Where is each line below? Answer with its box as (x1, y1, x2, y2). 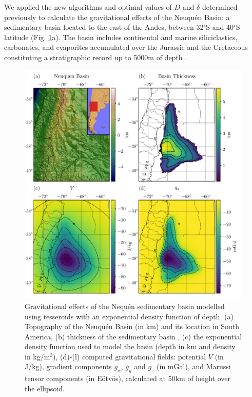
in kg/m (25, 351, 50, 362)
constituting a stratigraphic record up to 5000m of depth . (4, 51, 187, 62)
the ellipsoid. (25, 383, 65, 393)
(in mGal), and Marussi (157, 361, 231, 372)
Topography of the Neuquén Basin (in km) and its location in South (25, 321, 240, 332)
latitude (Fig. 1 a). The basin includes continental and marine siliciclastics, (4, 31, 238, 42)
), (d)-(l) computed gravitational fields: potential (53, 351, 206, 362)
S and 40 (206, 22, 234, 32)
